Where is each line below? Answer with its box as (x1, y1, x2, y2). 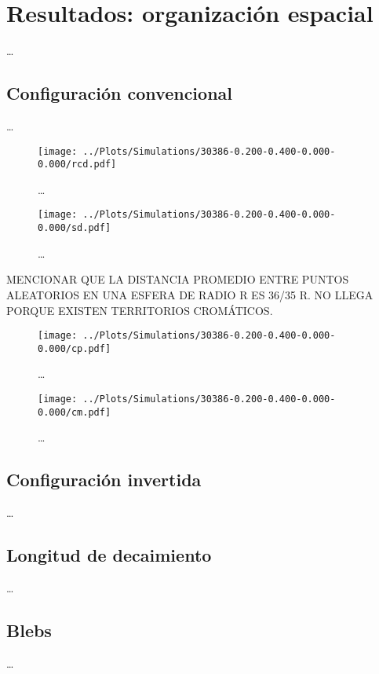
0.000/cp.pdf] (38, 342, 111, 354)
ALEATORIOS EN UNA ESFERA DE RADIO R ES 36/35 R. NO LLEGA (6, 286, 374, 302)
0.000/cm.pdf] (38, 406, 111, 418)
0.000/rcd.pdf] (38, 159, 117, 170)
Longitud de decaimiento (6, 543, 212, 567)
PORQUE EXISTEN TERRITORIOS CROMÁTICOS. (6, 302, 273, 318)
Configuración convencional (6, 81, 232, 105)
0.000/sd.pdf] (38, 222, 111, 234)
